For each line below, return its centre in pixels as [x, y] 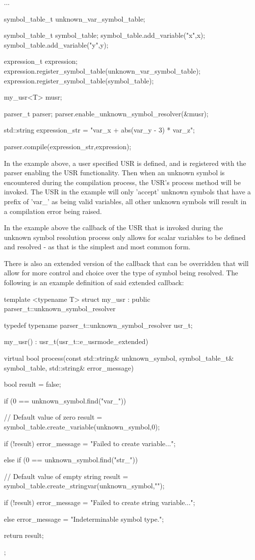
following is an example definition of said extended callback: [94, 282]
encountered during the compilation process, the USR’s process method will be [122, 182]
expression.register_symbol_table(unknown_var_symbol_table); [102, 70]
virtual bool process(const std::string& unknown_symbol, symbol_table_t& [119, 358]
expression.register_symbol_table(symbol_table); [79, 80]
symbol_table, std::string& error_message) [69, 367]
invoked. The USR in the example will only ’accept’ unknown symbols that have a [127, 192]
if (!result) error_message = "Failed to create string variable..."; [100, 502]
